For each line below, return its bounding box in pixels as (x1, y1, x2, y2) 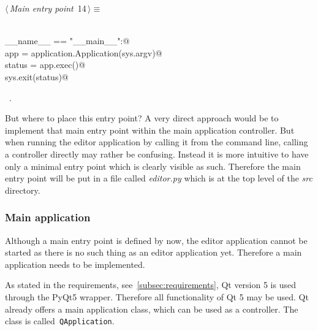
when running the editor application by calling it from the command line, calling (5, 135, 308, 148)
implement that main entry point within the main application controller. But (5, 123, 295, 136)
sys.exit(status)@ (5, 70, 69, 83)
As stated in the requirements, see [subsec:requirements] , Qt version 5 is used (5, 278, 296, 291)
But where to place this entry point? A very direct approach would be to (5, 112, 279, 124)
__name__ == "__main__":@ (5, 34, 130, 47)
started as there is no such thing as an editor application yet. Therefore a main (5, 246, 302, 259)
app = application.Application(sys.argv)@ (5, 46, 162, 59)
